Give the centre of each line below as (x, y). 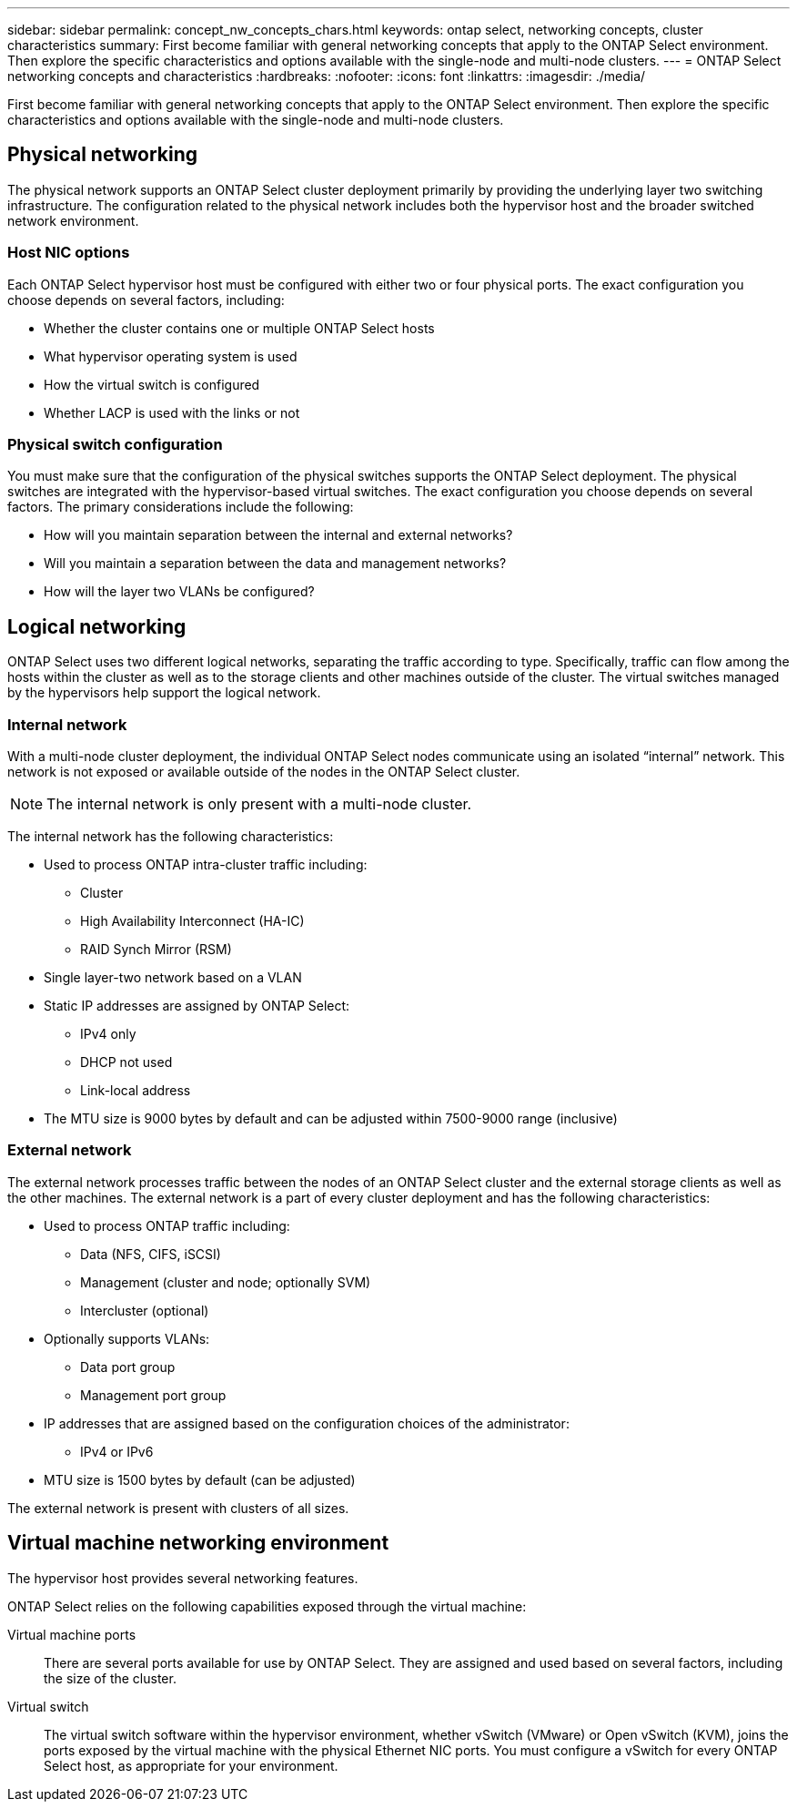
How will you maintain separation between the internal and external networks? (278, 535)
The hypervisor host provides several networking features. (183, 1578)
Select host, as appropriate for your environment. (191, 1765)
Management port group (153, 1395)
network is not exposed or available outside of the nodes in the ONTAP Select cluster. (264, 771)
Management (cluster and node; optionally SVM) (226, 1282)
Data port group (128, 1367)
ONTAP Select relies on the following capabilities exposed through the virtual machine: (267, 1606)
